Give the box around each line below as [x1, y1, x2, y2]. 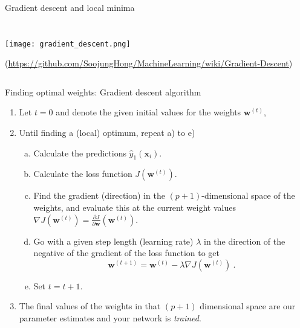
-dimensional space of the [201, 189, 295, 202]
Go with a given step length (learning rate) [33, 234, 194, 247]
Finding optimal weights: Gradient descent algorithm [5, 85, 201, 98]
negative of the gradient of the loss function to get [33, 246, 220, 259]
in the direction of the [204, 234, 285, 247]
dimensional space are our [200, 300, 296, 312]
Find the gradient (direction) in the [33, 189, 165, 202]
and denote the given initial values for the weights [56, 106, 241, 118]
